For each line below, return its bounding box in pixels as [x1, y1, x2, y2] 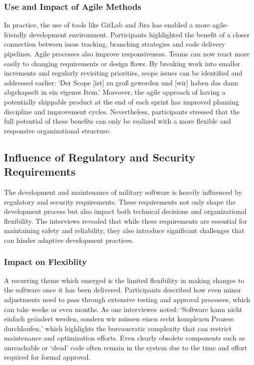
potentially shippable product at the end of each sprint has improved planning [4, 96, 239, 106]
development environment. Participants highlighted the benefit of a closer [29, 29, 250, 39]
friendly [4, 29, 27, 39]
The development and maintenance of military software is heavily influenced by [4, 186, 242, 197]
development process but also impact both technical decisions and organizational [4, 206, 247, 216]
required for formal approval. [4, 352, 91, 362]
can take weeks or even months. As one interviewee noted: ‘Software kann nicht [4, 304, 243, 314]
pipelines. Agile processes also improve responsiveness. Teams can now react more [4, 49, 250, 58]
